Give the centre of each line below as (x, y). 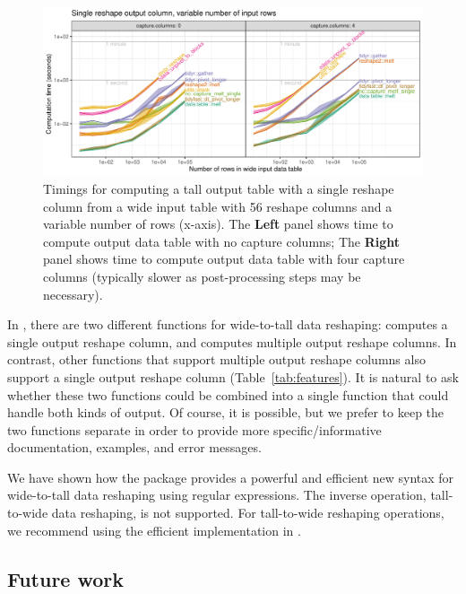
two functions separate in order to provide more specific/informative (194, 429)
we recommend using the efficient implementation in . (154, 530)
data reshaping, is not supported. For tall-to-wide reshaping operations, (248, 513)
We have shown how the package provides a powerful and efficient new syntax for (231, 477)
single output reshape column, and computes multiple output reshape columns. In (232, 341)
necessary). (73, 294)
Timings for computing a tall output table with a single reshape (219, 188)
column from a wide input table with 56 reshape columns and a (218, 206)
